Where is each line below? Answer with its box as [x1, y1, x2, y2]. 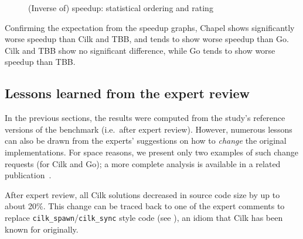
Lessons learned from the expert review [5, 84, 250, 102]
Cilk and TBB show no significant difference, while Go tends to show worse [5, 44, 275, 56]
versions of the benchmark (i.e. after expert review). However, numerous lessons [5, 123, 292, 135]
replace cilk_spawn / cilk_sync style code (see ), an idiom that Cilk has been [5, 211, 283, 223]
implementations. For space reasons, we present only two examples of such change [5, 146, 298, 158]
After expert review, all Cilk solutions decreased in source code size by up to [5, 188, 280, 200]
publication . [5, 169, 52, 181]
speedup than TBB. [5, 56, 76, 68]
